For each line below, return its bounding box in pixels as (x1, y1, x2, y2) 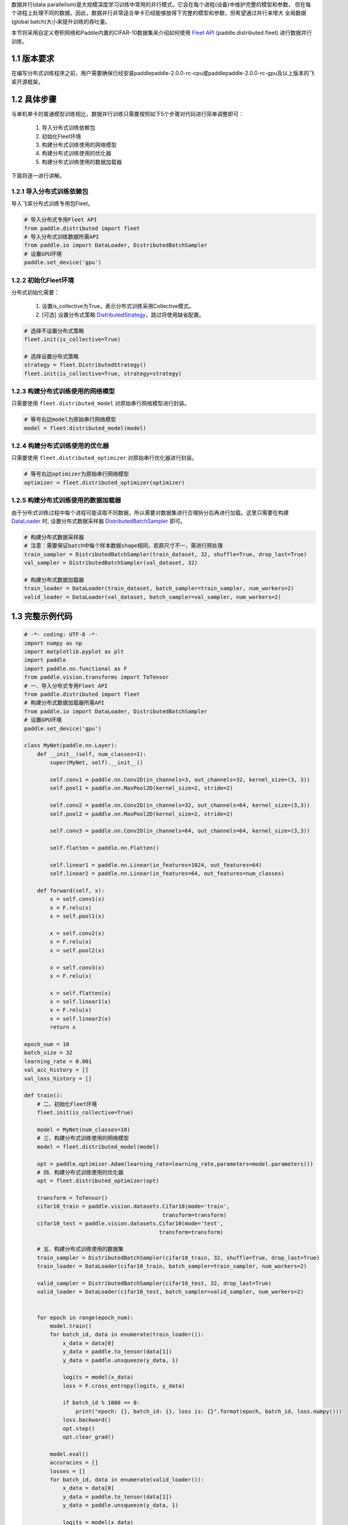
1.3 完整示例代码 (11, 611, 73, 622)
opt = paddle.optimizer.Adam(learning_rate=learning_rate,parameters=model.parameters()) (37, 1160, 314, 1168)
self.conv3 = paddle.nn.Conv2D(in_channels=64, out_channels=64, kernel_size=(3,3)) (49, 827, 310, 834)
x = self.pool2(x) (49, 947, 105, 954)
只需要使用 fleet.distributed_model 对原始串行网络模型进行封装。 (11, 400, 190, 407)
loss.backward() (62, 1416, 112, 1424)
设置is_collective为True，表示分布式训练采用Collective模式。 (41, 303, 194, 310)
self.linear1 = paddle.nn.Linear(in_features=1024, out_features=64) (49, 861, 262, 869)
